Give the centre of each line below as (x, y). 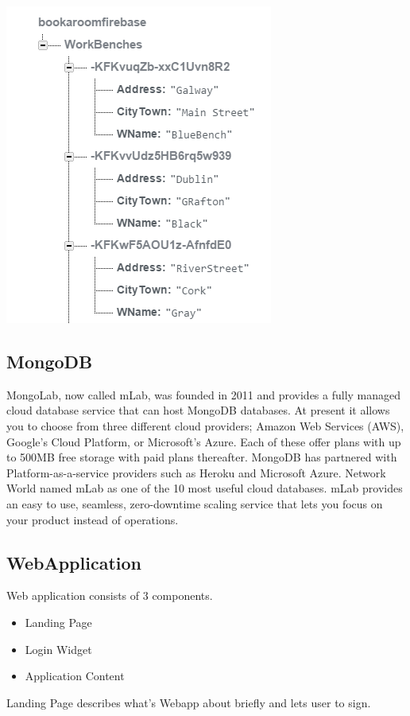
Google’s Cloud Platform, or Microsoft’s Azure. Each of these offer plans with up (204, 441)
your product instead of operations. (93, 519)
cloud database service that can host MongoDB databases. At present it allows (198, 410)
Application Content (75, 676)
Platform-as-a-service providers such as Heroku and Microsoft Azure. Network (196, 472)
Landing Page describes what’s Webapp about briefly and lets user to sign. (189, 702)
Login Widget (58, 649)
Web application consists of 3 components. (110, 595)
